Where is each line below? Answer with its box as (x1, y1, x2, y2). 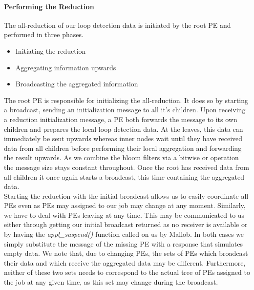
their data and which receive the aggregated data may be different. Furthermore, (4, 257, 246, 268)
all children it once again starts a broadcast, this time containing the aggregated (4, 171, 245, 182)
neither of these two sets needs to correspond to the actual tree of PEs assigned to (4, 267, 250, 277)
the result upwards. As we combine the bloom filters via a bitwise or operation (4, 152, 239, 163)
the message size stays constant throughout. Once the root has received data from (4, 162, 249, 172)
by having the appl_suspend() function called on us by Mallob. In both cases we (4, 229, 244, 239)
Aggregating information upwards (15, 62, 116, 72)
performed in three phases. (4, 29, 84, 40)
